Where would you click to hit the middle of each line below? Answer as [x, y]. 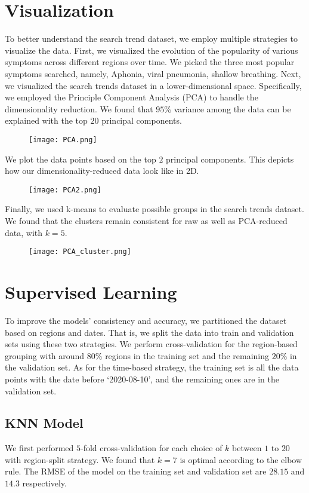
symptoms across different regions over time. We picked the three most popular [150, 62]
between [247, 448]
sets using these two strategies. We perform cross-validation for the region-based [151, 344]
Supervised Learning [91, 292]
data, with [24, 232]
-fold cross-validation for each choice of [151, 448]
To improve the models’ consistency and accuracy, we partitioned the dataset [146, 320]
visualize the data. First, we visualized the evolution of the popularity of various [152, 50]
